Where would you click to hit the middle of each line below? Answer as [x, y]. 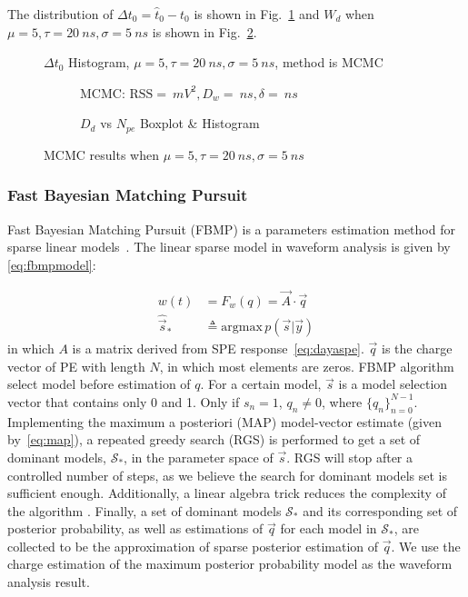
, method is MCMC [329, 62]
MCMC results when [101, 154]
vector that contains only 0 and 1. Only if [124, 401]
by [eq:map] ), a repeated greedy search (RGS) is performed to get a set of [214, 439]
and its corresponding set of [380, 510]
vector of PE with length [76, 366]
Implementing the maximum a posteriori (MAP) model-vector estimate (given [224, 421]
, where [342, 401]
